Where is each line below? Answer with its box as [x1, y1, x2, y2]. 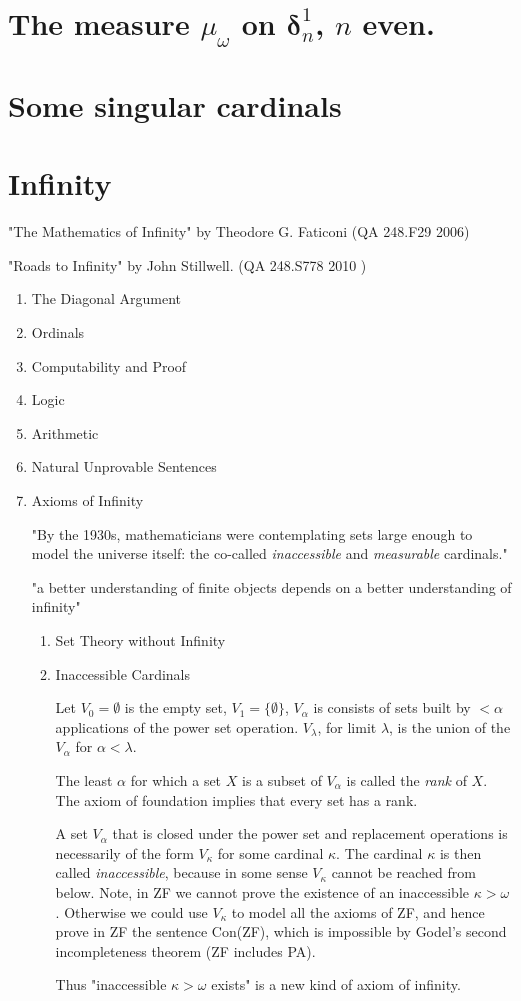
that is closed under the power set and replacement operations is [112, 823, 508, 844]
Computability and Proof [31, 355, 187, 376]
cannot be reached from [331, 862, 476, 883]
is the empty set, [124, 697, 227, 718]
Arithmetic [31, 422, 99, 443]
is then [439, 842, 482, 863]
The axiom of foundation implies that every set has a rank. [55, 789, 418, 810]
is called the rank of [346, 769, 467, 790]
